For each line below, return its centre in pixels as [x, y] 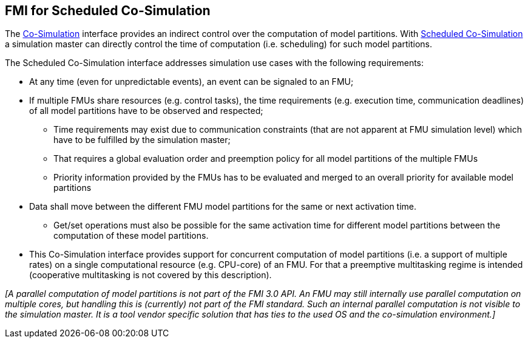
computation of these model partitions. [131, 236]
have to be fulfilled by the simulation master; [142, 140]
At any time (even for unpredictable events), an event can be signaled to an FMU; [191, 82]
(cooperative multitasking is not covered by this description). [151, 275]
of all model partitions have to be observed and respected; [146, 111]
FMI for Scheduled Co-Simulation [108, 11]
